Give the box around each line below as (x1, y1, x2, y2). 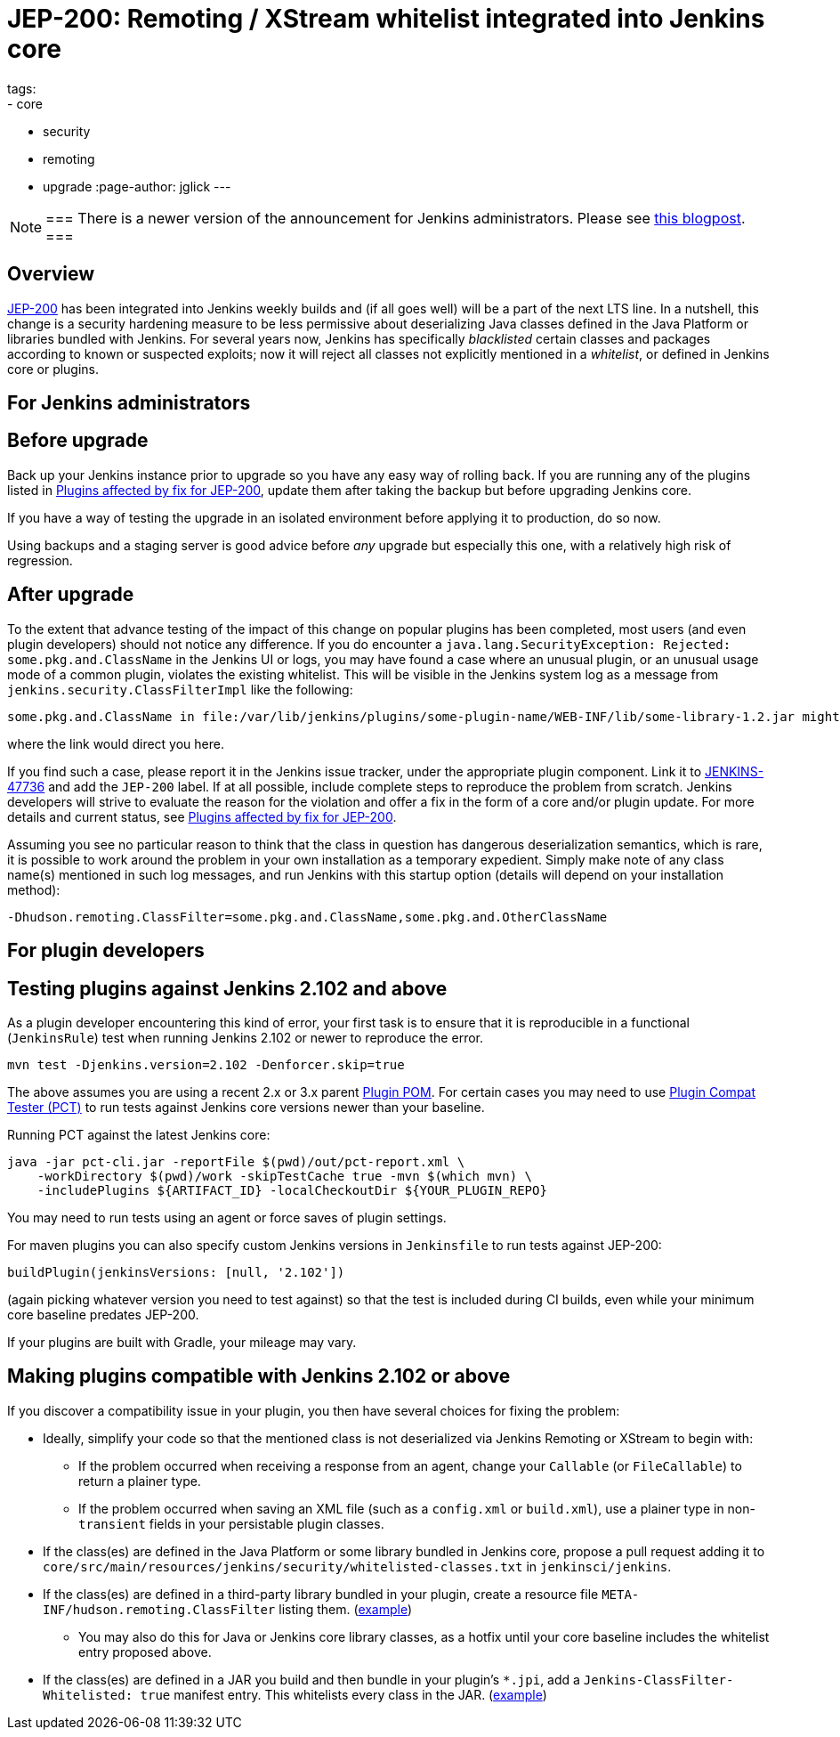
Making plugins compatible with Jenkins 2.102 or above (7, 1365, 511, 1388)
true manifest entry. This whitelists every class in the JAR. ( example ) (140, 1686, 547, 1702)
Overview (7, 263, 95, 286)
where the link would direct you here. (7, 735, 225, 751)
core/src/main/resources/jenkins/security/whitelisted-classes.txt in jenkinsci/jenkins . (43, 1558, 672, 1574)
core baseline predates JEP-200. (7, 1306, 199, 1322)
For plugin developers (7, 939, 205, 962)
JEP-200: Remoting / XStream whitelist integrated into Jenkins (7, 4, 765, 34)
